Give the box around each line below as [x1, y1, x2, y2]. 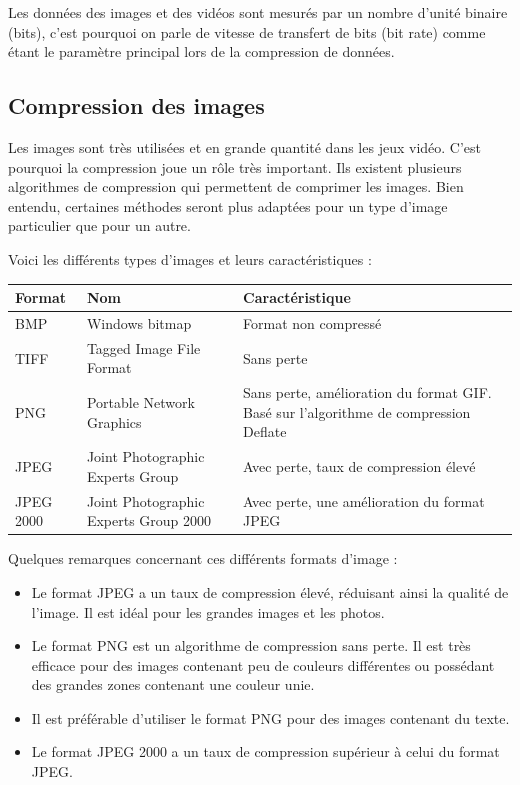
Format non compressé [243, 312, 382, 333]
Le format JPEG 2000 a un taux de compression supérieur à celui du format [31, 741, 500, 762]
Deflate [243, 421, 287, 442]
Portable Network [86, 391, 195, 412]
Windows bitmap [86, 312, 192, 333]
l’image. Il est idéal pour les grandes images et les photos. [31, 601, 385, 622]
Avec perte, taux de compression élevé [243, 456, 476, 476]
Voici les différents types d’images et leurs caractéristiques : [8, 248, 372, 269]
